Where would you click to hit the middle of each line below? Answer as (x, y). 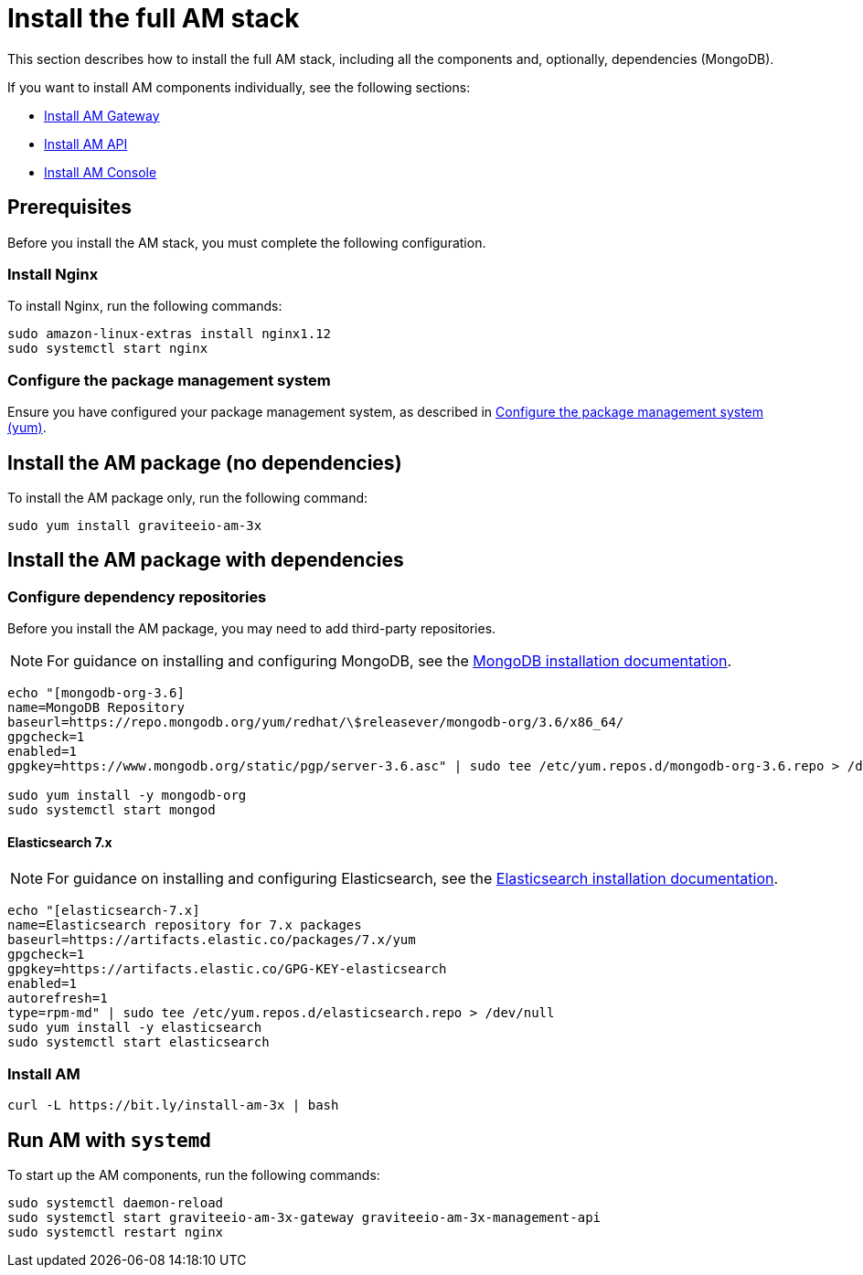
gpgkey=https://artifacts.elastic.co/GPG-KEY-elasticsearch (227, 969)
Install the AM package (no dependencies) (205, 462)
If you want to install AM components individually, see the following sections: (239, 87)
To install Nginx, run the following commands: (145, 306)
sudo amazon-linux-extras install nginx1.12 (170, 334)
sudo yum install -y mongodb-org (127, 796)
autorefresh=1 (58, 999)
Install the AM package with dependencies (206, 560)
